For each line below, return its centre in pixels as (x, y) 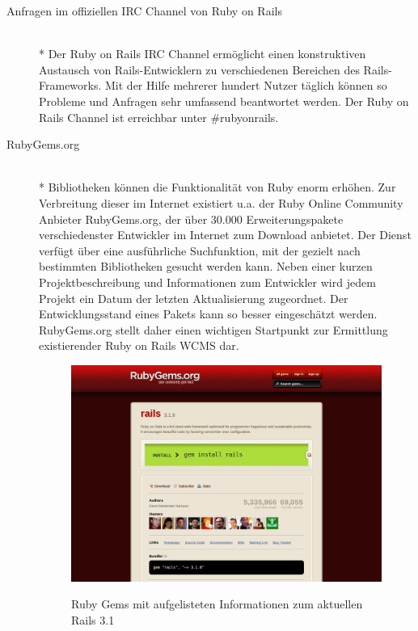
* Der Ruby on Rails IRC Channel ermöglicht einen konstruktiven (203, 54)
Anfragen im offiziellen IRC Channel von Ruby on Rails (144, 11)
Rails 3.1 (93, 619)
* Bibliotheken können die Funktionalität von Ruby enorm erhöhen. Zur (217, 187)
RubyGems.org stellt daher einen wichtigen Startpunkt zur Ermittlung (213, 329)
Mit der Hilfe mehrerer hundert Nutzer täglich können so (246, 85)
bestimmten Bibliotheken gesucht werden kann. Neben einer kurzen (206, 266)
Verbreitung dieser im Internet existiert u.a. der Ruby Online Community (221, 202)
